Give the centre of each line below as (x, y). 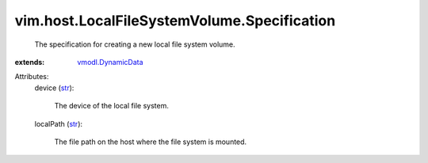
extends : (30, 62)
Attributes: (32, 77)
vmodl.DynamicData (110, 62)
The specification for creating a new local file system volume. (135, 44)
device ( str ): (54, 88)
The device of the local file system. (112, 106)
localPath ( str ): (59, 123)
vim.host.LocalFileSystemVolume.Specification (175, 21)
